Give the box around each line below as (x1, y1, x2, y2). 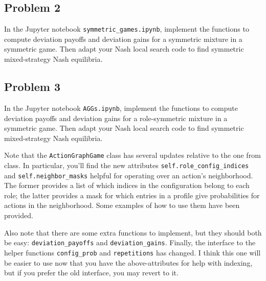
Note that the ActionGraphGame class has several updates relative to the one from (4, 150, 261, 160)
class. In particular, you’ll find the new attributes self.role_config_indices (4, 159, 249, 170)
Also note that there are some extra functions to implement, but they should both (4, 227, 262, 238)
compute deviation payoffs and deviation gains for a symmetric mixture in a (4, 33, 242, 44)
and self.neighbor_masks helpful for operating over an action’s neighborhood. (4, 170, 253, 180)
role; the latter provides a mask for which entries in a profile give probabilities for (4, 190, 260, 200)
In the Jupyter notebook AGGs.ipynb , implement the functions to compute (4, 102, 238, 113)
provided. (4, 210, 33, 221)
